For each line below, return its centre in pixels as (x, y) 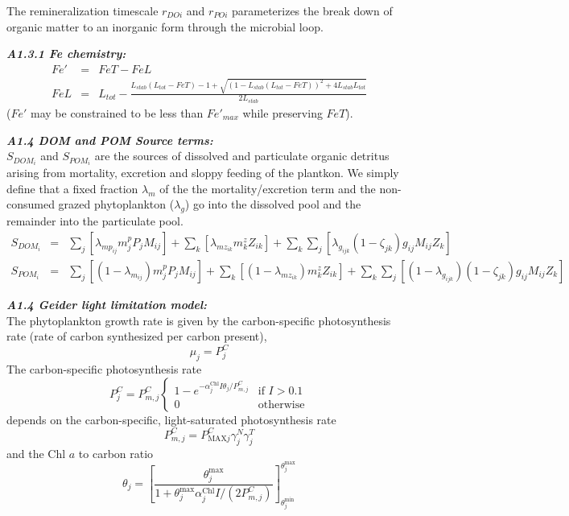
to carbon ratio (116, 453)
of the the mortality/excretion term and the (268, 188)
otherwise (281, 405)
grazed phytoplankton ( (116, 204)
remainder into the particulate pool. (95, 221)
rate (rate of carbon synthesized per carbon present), (137, 336)
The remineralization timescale (82, 10)
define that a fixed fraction (72, 188)
